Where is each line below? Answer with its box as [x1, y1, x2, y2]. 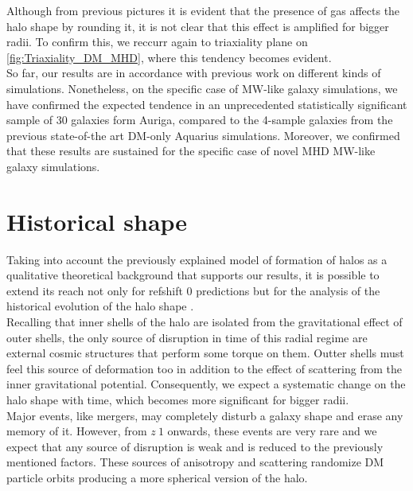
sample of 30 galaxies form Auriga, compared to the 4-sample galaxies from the [6, 111, 393, 128]
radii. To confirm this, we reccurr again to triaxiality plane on [6, 33, 308, 50]
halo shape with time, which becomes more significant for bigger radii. [6, 392, 349, 407]
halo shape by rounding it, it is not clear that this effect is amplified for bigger [6, 18, 389, 34]
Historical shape [6, 205, 188, 237]
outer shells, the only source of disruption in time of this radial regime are [6, 329, 368, 345]
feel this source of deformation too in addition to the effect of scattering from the [6, 360, 402, 376]
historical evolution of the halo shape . [6, 298, 194, 314]
